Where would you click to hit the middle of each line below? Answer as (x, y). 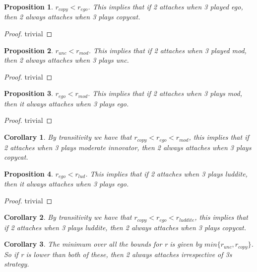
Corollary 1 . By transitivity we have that (68, 137)
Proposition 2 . (29, 50)
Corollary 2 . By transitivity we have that (68, 217)
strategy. (17, 264)
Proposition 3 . (29, 93)
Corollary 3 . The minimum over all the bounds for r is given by (103, 244)
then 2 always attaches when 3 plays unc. (66, 60)
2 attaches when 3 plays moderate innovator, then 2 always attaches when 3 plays (128, 147)
